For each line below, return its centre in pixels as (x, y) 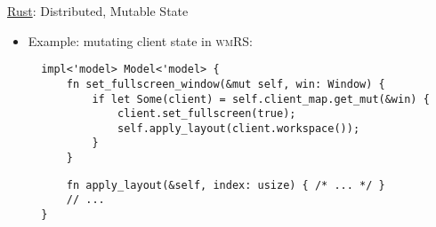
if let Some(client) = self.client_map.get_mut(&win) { (261, 99)
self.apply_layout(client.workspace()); (239, 128)
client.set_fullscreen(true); (207, 114)
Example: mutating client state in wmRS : (140, 40)
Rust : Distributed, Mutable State (98, 11)
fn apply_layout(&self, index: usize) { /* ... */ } (226, 185)
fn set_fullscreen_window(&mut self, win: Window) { (226, 84)
